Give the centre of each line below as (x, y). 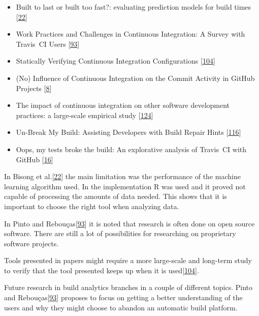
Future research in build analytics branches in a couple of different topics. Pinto (128, 287)
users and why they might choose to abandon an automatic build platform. (121, 307)
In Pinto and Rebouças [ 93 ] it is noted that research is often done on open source (129, 223)
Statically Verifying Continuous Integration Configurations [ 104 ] (116, 61)
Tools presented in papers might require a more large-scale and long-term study (128, 260)
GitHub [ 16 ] (35, 159)
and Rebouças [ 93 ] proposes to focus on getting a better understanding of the (123, 297)
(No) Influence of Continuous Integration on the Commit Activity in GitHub (135, 78)
